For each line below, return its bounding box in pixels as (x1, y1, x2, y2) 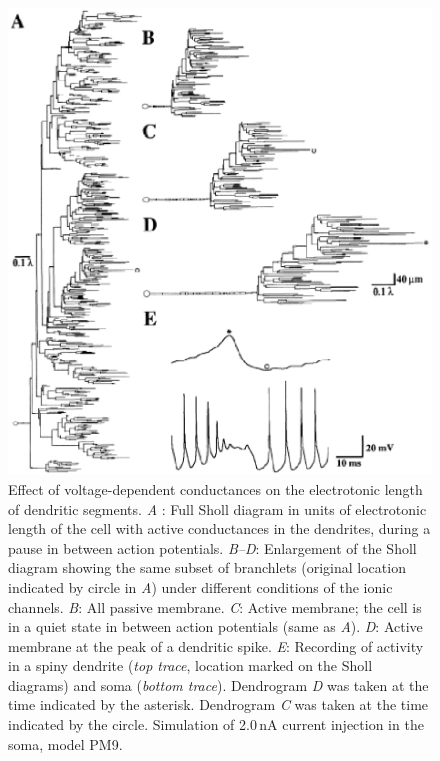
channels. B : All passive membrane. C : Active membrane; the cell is (8, 596, 422, 617)
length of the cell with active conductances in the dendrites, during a (8, 518, 431, 539)
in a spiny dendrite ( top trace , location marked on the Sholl (8, 655, 373, 676)
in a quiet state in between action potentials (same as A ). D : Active (8, 616, 423, 637)
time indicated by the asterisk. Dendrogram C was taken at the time (8, 694, 429, 715)
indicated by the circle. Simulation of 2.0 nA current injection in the (8, 714, 424, 735)
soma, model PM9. (8, 733, 123, 754)
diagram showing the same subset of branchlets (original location (8, 557, 406, 578)
